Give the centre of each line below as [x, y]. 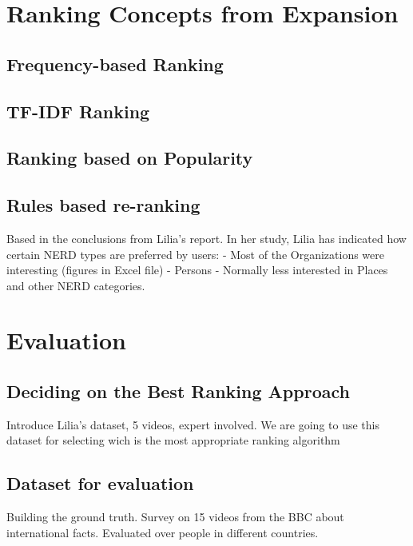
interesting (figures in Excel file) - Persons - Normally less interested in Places [197, 270]
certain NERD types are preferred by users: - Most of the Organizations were [195, 254]
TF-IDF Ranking [78, 111]
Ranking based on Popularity [130, 158]
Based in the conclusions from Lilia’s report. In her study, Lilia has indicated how [206, 238]
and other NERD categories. [76, 285]
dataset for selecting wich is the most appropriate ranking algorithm [173, 440]
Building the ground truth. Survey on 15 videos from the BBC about [175, 517]
